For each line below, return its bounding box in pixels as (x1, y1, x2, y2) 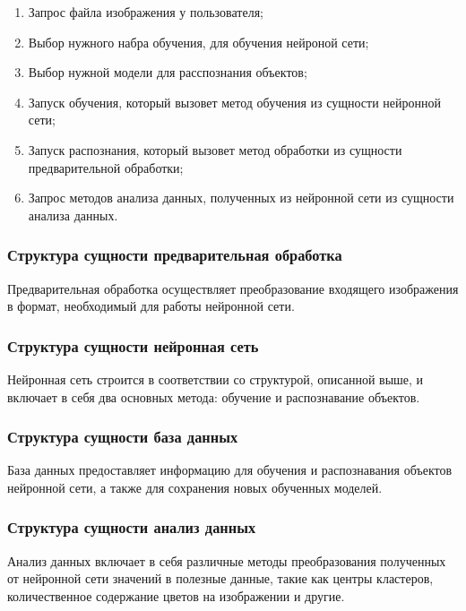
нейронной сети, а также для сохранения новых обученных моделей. (7, 478, 383, 496)
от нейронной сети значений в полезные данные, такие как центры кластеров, (7, 569, 434, 588)
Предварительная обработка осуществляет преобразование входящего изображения (7, 279, 459, 297)
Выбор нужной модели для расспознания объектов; (28, 63, 307, 82)
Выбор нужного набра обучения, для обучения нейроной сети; (28, 32, 369, 51)
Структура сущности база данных (7, 426, 238, 448)
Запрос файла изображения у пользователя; (28, 3, 263, 21)
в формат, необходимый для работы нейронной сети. (7, 297, 295, 315)
